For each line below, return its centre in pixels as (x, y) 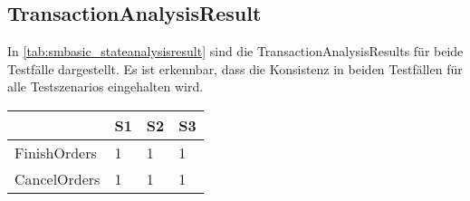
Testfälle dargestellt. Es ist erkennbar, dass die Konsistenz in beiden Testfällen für (235, 68)
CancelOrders (58, 178)
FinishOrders (56, 152)
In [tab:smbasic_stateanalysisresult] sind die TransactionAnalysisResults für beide (235, 51)
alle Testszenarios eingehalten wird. (106, 86)
